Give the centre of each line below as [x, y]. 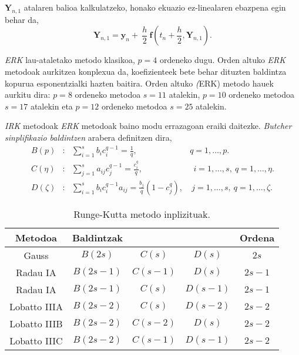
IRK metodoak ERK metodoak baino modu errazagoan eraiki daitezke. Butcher [148, 126]
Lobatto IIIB [36, 323]
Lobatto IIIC [36, 340]
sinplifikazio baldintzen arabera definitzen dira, [88, 137]
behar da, [22, 19]
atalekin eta [51, 106]
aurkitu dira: [28, 94]
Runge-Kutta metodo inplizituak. [142, 214]
